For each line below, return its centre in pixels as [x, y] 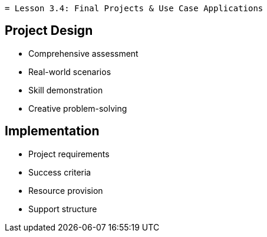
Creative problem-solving [78, 108]
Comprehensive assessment [83, 53]
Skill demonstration [66, 90]
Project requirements [69, 154]
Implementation [52, 131]
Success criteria [60, 172]
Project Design [49, 31]
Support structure [63, 209]
